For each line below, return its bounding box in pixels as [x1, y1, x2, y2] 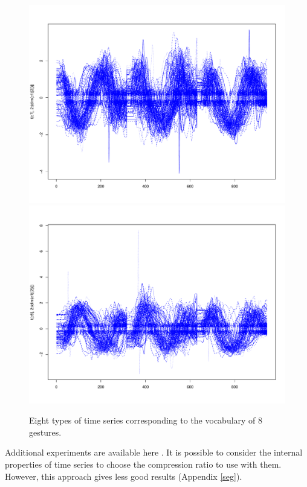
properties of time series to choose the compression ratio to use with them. [5, 458, 282, 470]
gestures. [29, 425, 62, 438]
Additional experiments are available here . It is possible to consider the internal [5, 446, 303, 459]
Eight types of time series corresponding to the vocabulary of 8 [29, 414, 263, 427]
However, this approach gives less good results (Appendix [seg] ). [5, 469, 242, 482]
